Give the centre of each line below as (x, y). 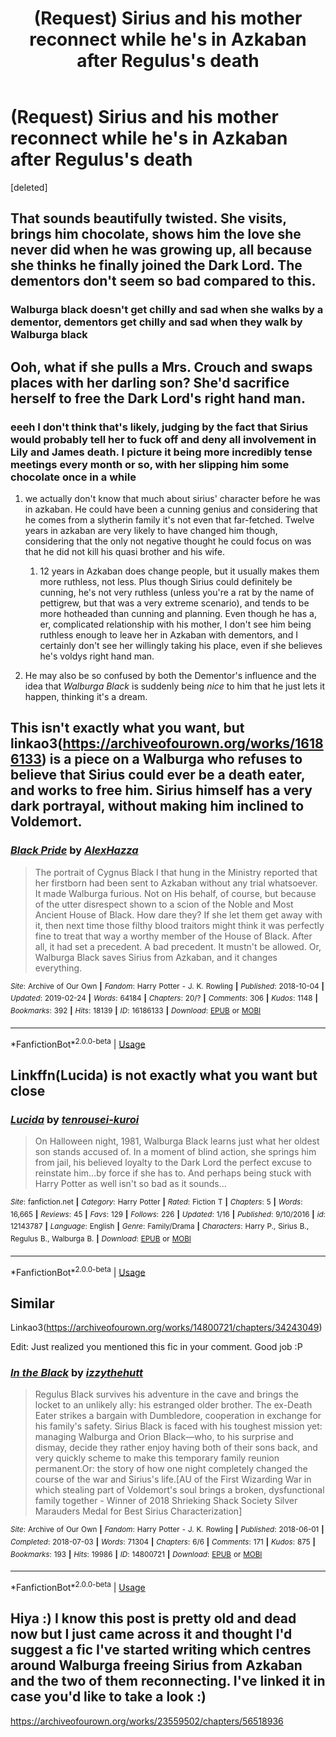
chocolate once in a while (73, 477)
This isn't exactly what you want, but (127, 728)
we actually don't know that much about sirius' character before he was (172, 498)
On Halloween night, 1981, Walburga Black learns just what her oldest (177, 1141)
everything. (58, 968)
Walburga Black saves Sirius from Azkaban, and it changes (156, 957)
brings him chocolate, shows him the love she (156, 234)
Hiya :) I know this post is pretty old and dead (153, 1618)
